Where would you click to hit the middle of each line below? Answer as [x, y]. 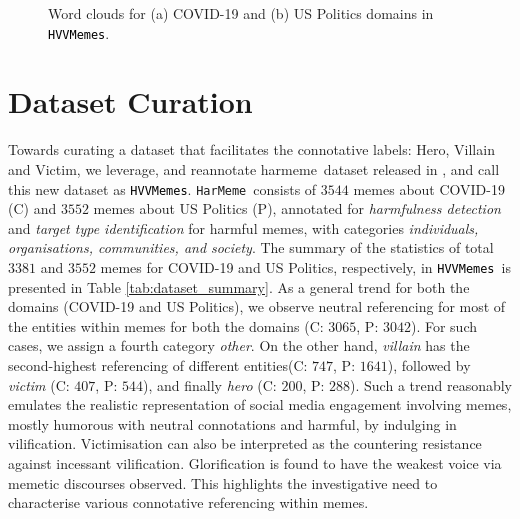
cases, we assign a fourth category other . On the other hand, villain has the [239, 345]
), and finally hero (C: [210, 384]
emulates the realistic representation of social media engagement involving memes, [260, 404]
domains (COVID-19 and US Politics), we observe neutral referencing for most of [257, 306]
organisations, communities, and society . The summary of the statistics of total [251, 247]
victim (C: [39, 384]
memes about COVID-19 [429, 188]
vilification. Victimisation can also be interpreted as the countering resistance [245, 443]
